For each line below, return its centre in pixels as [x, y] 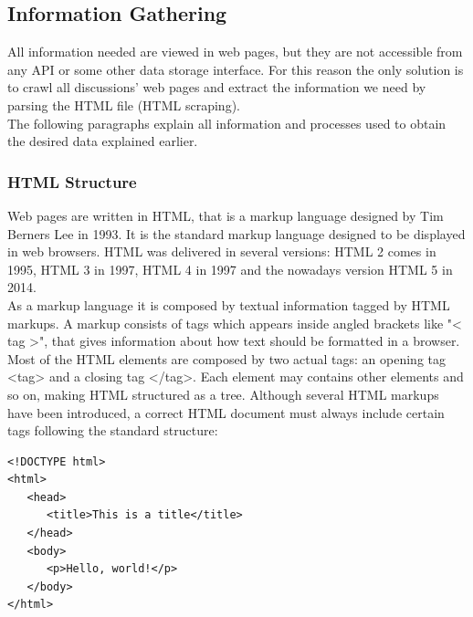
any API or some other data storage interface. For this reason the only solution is [236, 69]
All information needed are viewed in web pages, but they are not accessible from [235, 52]
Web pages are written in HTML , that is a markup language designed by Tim [226, 215]
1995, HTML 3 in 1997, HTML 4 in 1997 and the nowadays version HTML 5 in [230, 269]
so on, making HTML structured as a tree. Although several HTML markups [223, 394]
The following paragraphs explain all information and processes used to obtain [227, 123]
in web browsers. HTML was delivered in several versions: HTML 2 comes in [222, 251]
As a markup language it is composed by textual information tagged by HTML [229, 304]
